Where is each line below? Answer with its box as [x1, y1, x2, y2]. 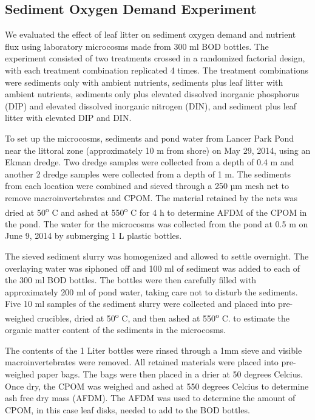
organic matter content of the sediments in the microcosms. [5, 323, 226, 336]
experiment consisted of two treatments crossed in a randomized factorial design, [5, 52, 305, 64]
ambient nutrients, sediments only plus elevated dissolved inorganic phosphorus [5, 88, 299, 100]
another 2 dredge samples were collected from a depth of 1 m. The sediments [5, 167, 291, 180]
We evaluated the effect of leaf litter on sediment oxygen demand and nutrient [5, 28, 296, 41]
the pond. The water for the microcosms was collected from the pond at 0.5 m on [5, 217, 308, 230]
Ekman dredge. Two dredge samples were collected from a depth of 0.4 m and [5, 156, 294, 168]
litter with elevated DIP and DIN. [5, 111, 132, 124]
